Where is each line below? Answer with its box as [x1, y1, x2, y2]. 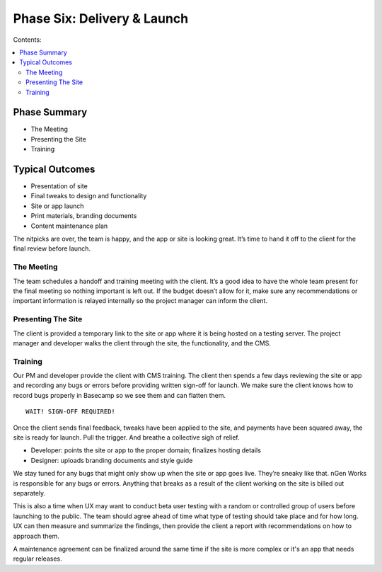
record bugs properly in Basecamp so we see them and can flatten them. [13, 391, 226, 399]
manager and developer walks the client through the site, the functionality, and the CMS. [13, 338, 272, 347]
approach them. [13, 532, 59, 540]
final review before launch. [13, 244, 91, 253]
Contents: [13, 35, 42, 44]
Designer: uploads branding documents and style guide [30, 456, 193, 464]
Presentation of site [30, 182, 88, 190]
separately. [13, 488, 46, 497]
